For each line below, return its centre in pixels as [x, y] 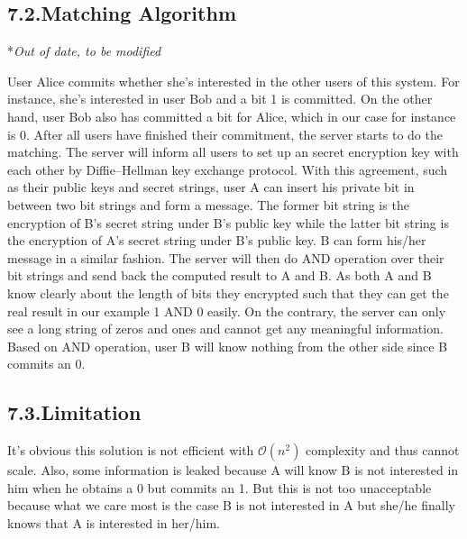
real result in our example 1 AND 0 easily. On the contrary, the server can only [227, 311]
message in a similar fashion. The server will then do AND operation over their [226, 257]
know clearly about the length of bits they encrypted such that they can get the [228, 292]
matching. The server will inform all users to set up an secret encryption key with [233, 152]
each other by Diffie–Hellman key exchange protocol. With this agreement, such [228, 169]
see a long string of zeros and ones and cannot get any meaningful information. [225, 329]
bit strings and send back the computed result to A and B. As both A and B [220, 275]
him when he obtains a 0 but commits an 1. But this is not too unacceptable [220, 487]
